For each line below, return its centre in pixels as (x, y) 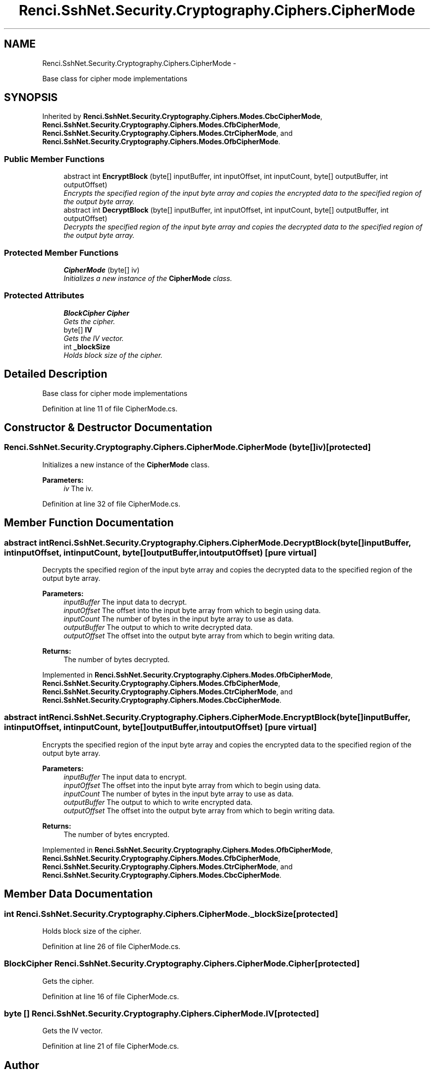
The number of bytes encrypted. (116, 834)
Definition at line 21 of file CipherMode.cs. (111, 1046)
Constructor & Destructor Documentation (108, 427)
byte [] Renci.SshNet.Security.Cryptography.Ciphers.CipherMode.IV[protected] (162, 1014)
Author (22, 1065)
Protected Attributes (44, 296)
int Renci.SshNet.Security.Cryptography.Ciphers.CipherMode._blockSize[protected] (171, 914)
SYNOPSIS (31, 98)
